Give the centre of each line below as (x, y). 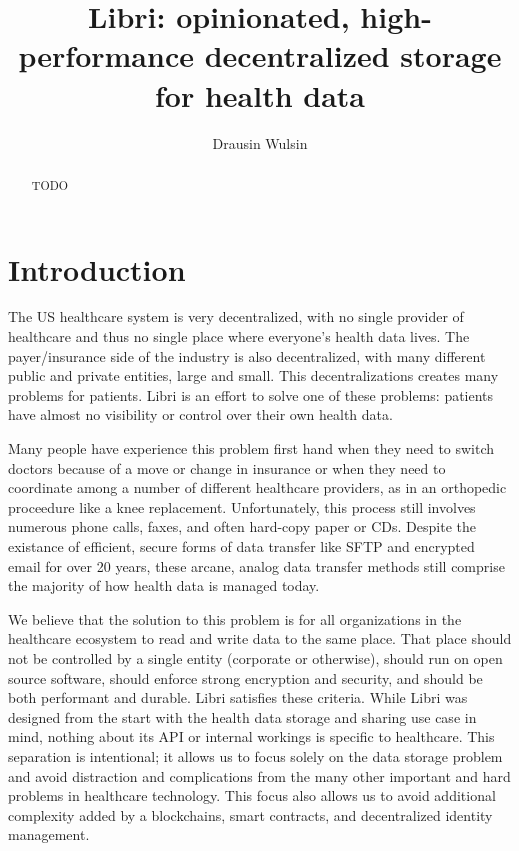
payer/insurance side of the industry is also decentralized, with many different (247, 355)
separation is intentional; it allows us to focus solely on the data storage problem (255, 755)
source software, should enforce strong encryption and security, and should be (245, 677)
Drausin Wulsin (260, 142)
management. (49, 834)
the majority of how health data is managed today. (164, 585)
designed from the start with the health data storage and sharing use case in (242, 716)
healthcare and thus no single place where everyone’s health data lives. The (239, 336)
